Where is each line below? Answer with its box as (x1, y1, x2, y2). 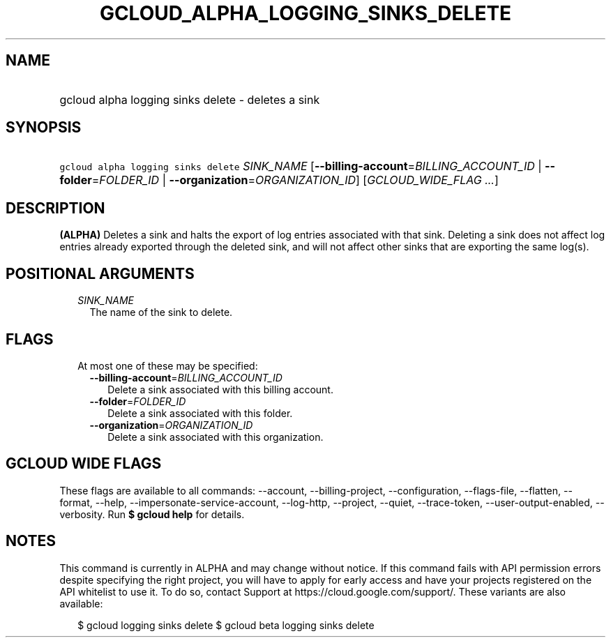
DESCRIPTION (6, 199, 105, 217)
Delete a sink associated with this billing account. (107, 383, 333, 395)
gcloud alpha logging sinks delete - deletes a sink (59, 92, 320, 107)
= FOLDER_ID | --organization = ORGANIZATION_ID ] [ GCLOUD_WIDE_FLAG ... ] (91, 173, 499, 188)
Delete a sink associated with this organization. (107, 430, 324, 443)
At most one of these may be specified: (77, 359, 258, 372)
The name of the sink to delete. (89, 306, 233, 319)
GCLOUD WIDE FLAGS (6, 455, 162, 473)
